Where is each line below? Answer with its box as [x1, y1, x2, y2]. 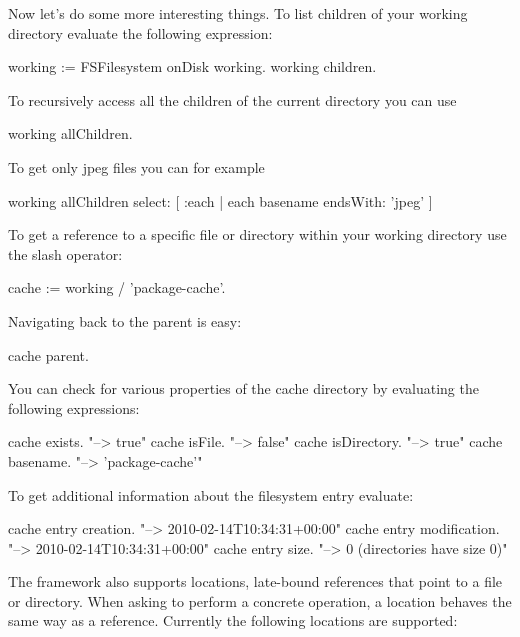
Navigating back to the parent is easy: [8, 310, 242, 331]
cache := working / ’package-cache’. [8, 277, 226, 298]
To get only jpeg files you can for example [8, 156, 265, 177]
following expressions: [8, 397, 140, 418]
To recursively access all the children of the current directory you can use [8, 89, 457, 110]
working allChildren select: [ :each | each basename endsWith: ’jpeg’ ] [8, 190, 433, 211]
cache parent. [8, 344, 89, 365]
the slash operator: [8, 243, 123, 264]
